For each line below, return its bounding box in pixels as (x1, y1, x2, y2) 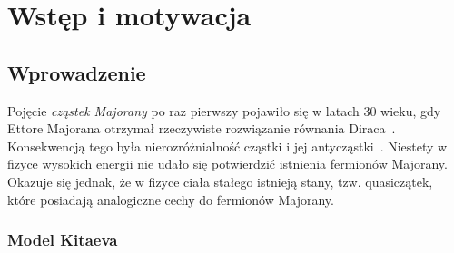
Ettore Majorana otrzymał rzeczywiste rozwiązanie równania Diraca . (7, 119, 396, 138)
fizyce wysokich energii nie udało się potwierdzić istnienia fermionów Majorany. (7, 154, 448, 173)
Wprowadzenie (7, 58, 146, 86)
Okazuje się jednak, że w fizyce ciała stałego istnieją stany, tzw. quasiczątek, (7, 171, 433, 190)
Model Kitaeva (7, 229, 118, 251)
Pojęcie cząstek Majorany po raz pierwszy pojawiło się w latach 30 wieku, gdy (7, 101, 441, 120)
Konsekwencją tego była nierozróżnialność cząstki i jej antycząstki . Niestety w (7, 136, 448, 155)
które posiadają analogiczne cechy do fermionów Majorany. (7, 190, 334, 209)
